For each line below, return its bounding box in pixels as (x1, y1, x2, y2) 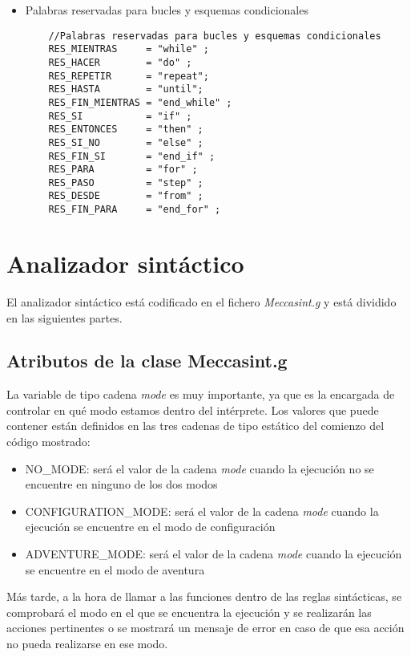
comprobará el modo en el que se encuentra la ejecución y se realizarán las (6, 603, 372, 620)
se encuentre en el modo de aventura (25, 561, 205, 578)
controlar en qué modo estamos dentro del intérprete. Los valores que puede (6, 401, 379, 418)
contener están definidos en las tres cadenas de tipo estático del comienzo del (6, 417, 385, 434)
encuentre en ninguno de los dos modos (25, 476, 218, 493)
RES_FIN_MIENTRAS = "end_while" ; (48, 96, 232, 108)
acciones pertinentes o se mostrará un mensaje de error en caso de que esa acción (6, 619, 405, 636)
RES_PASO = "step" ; (48, 176, 203, 189)
